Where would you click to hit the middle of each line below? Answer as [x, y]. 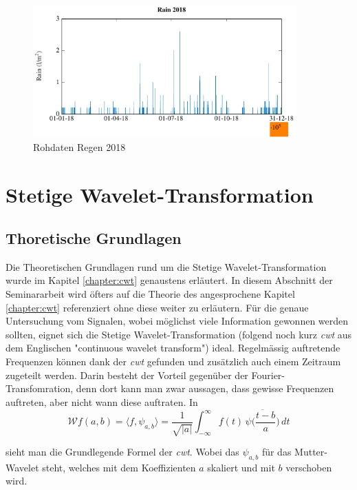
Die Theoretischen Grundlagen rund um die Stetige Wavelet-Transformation [166, 266]
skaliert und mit [241, 467]
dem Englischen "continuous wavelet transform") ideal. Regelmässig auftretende [173, 348]
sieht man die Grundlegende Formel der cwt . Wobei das [122, 452]
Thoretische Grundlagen [94, 238]
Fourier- [268, 375]
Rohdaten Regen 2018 [79, 146]
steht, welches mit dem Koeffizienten [119, 467]
